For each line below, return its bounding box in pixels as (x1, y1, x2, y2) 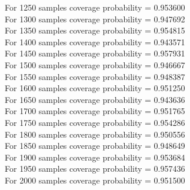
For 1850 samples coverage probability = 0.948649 (5, 139, 185, 152)
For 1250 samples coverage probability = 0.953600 (5, 1, 185, 13)
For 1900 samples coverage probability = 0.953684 (5, 151, 185, 163)
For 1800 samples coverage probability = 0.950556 (5, 128, 185, 140)
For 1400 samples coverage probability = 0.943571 (5, 35, 185, 48)
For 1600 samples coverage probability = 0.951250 (5, 82, 185, 94)
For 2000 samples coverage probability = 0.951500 (5, 174, 185, 186)
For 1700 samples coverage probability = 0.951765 (5, 105, 185, 117)
